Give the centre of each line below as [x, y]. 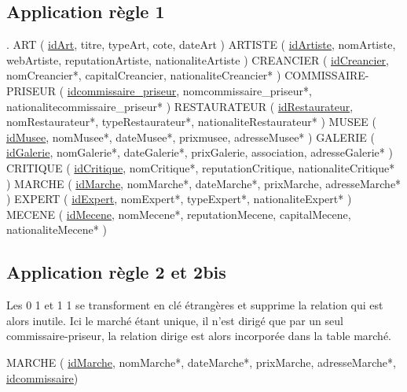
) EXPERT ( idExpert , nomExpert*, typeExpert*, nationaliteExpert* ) [179, 199]
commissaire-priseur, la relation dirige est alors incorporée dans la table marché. [199, 336]
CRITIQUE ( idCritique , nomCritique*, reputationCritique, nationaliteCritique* [201, 167]
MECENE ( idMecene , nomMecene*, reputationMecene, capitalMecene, [179, 214]
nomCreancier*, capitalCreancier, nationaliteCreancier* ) [144, 75]
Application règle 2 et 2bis [116, 272]
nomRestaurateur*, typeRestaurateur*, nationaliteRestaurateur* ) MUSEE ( [191, 122]
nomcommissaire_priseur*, [247, 90]
